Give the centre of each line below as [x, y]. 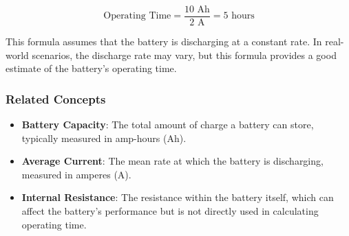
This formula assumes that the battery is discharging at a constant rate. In [164, 42]
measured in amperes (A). [76, 174]
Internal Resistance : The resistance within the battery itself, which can [178, 197]
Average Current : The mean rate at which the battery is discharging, [172, 161]
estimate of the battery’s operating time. [91, 68]
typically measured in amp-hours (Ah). [104, 138]
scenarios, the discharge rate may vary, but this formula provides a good [184, 55]
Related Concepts [56, 98]
